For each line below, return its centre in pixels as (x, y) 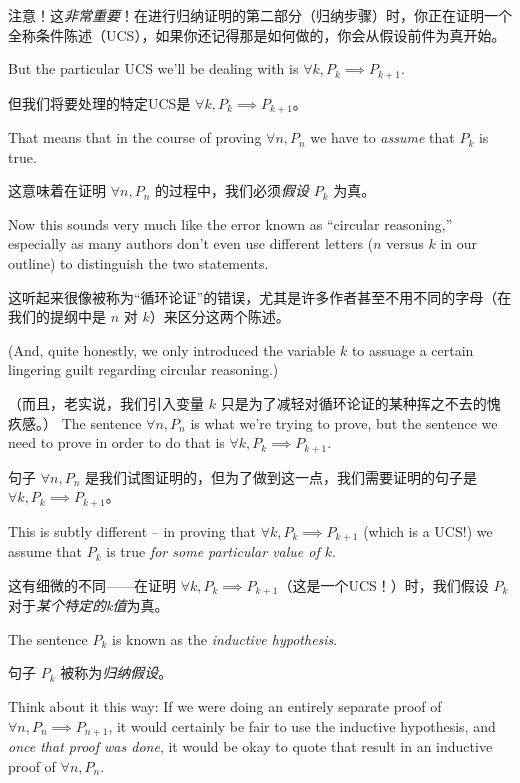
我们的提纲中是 (57, 316)
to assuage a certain (412, 349)
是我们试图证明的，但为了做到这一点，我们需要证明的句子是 (280, 476)
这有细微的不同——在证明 (92, 584)
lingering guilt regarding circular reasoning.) (143, 369)
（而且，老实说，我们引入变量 (106, 403)
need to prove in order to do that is (116, 442)
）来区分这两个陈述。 (219, 316)
